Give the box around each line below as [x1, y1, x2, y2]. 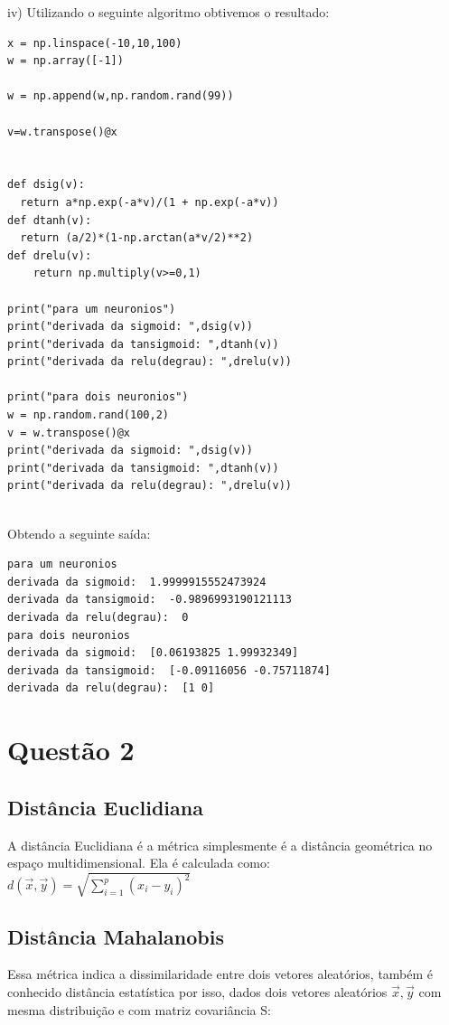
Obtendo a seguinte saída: [7, 523, 151, 542]
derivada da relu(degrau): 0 [7, 611, 189, 624]
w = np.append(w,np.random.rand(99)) [7, 89, 234, 103]
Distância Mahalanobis [7, 922, 224, 950]
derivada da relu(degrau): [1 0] [7, 682, 215, 695]
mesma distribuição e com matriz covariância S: [7, 1000, 271, 1019]
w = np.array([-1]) [7, 54, 124, 68]
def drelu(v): [7, 249, 92, 262]
